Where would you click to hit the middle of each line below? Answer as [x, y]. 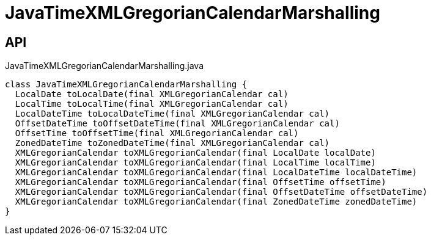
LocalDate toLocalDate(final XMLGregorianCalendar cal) [152, 94]
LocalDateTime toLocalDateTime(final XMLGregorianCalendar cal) [172, 114]
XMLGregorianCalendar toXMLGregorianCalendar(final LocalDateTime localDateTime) [216, 173]
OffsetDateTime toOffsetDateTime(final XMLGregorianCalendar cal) [177, 124]
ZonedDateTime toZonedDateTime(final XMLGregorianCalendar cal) [172, 143]
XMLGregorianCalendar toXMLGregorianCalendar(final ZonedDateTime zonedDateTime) [216, 202]
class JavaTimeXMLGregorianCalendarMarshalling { [126, 85]
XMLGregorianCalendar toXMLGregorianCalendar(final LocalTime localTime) [195, 163]
